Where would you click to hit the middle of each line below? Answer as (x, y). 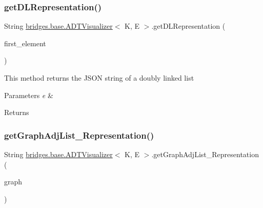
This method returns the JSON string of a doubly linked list (99, 78)
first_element (25, 43)
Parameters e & (29, 95)
